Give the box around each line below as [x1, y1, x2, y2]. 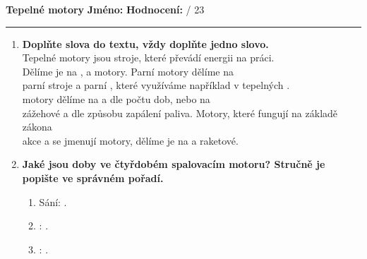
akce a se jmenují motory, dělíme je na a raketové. [22, 133, 239, 147]
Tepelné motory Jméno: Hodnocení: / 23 [6, 2, 205, 16]
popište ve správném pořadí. [22, 170, 164, 185]
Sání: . [39, 194, 67, 209]
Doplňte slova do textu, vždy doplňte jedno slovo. [22, 36, 269, 51]
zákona [22, 119, 52, 134]
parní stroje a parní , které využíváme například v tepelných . [22, 78, 290, 92]
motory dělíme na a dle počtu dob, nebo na [22, 91, 210, 106]
